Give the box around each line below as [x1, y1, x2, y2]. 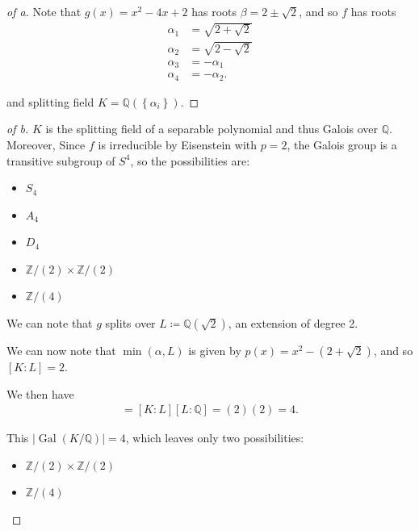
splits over [105, 315, 156, 332]
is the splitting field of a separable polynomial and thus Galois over [45, 120, 379, 137]
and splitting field [6, 93, 94, 110]
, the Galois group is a [287, 136, 397, 153]
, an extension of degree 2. [228, 315, 358, 332]
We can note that [6, 315, 93, 332]
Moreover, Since [6, 136, 86, 153]
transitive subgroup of [6, 152, 115, 169]
